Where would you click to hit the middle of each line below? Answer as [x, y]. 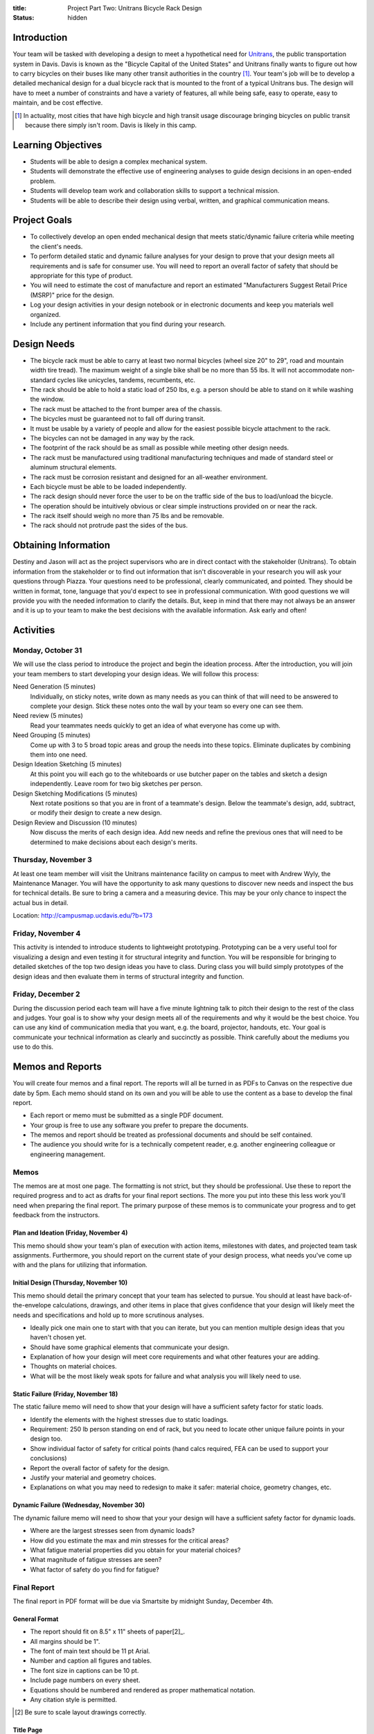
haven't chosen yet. [58, 1337]
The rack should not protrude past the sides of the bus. [109, 525]
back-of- [339, 1295]
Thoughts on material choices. [73, 1366]
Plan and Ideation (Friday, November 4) [70, 1233]
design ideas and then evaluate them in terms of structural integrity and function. [128, 976]
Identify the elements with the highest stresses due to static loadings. [129, 1419]
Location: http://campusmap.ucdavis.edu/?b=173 [83, 916]
